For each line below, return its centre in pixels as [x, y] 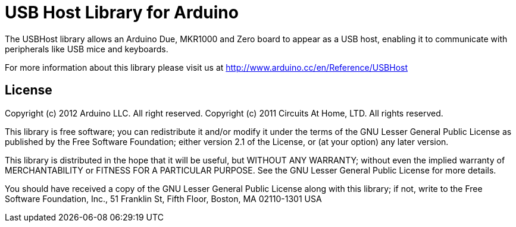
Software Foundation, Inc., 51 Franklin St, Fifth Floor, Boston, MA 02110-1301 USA [163, 198]
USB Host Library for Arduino [122, 12]
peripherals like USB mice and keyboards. [87, 49]
